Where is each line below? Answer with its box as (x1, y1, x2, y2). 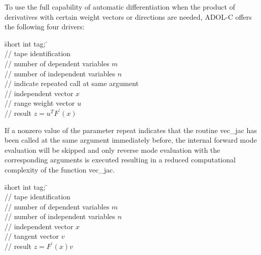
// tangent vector (5, 231, 59, 241)
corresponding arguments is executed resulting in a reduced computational (5, 154, 236, 165)
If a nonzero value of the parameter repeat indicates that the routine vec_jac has (5, 124, 257, 135)
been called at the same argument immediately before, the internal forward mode (5, 135, 257, 145)
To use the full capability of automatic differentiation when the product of (5, 2, 235, 12)
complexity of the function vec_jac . (5, 164, 115, 175)
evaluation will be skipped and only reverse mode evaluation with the (5, 144, 220, 155)
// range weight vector (5, 98, 75, 108)
